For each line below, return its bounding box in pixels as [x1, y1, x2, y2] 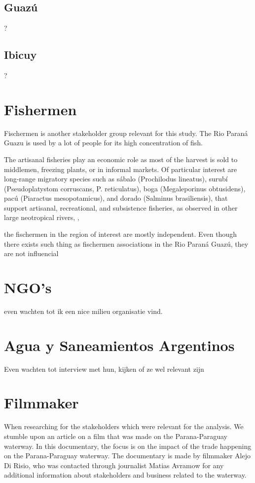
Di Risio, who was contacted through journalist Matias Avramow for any [4, 460, 224, 470]
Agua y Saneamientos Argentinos [4, 335, 235, 355]
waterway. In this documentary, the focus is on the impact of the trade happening [4, 440, 252, 451]
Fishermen [4, 99, 77, 119]
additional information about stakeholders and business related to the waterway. [4, 470, 247, 480]
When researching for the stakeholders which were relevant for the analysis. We [4, 421, 244, 432]
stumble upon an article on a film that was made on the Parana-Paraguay [4, 431, 227, 441]
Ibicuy [4, 47, 37, 62]
